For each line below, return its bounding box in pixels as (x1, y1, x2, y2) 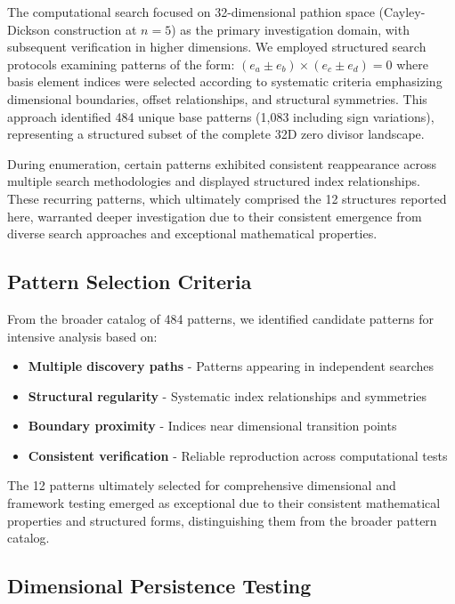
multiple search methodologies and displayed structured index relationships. (7, 172, 420, 190)
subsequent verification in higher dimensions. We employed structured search (7, 37, 427, 56)
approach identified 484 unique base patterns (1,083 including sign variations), (7, 107, 435, 125)
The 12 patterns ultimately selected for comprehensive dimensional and (7, 476, 396, 495)
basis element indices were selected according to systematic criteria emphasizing (7, 72, 443, 91)
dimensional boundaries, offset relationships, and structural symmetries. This (7, 89, 427, 108)
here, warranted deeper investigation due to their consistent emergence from (7, 206, 422, 225)
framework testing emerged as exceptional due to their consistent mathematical (7, 494, 441, 512)
